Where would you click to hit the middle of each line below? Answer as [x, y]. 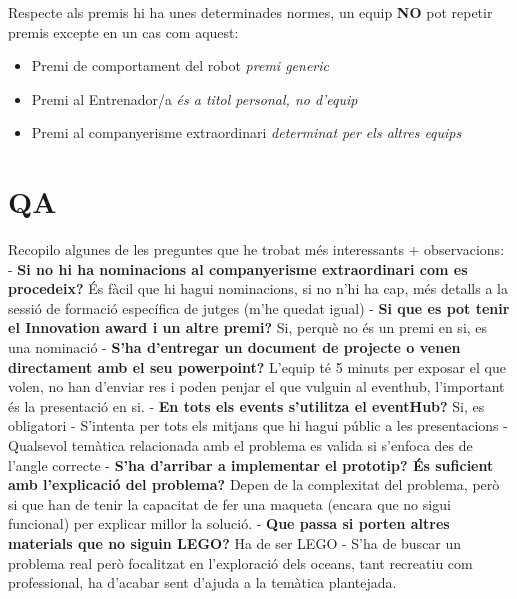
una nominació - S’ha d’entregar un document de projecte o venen [234, 347]
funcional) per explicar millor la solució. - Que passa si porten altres [229, 523]
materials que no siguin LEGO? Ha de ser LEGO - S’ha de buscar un [235, 543]
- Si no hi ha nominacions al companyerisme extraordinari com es [238, 268]
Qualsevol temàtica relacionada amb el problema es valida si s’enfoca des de [240, 445]
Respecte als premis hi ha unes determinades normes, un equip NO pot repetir [250, 12]
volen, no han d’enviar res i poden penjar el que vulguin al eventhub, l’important [256, 386]
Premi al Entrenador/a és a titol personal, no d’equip [194, 98]
